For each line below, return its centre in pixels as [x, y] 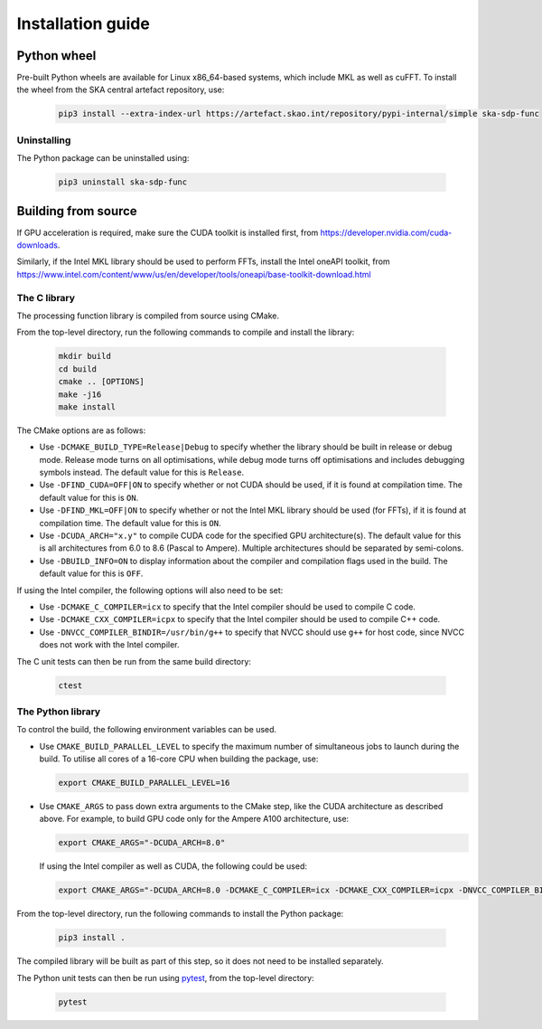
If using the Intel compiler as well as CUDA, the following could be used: [173, 866]
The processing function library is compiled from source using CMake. [148, 316]
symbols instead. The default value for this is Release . [141, 472]
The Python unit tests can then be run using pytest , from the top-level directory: [166, 977]
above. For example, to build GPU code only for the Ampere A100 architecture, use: [194, 819]
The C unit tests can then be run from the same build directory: [134, 661]
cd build [78, 369]
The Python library [59, 712]
